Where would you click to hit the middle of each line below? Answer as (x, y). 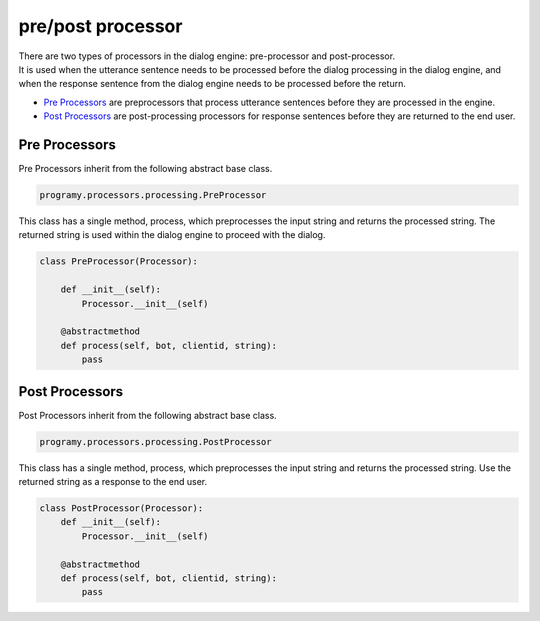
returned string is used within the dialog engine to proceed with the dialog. (172, 235)
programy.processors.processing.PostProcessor (155, 441)
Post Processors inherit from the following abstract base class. (147, 415)
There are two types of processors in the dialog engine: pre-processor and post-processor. (206, 56)
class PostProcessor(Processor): (121, 508)
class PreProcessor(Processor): (119, 261)
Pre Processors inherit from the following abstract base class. (145, 169)
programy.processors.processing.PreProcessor (153, 195)
